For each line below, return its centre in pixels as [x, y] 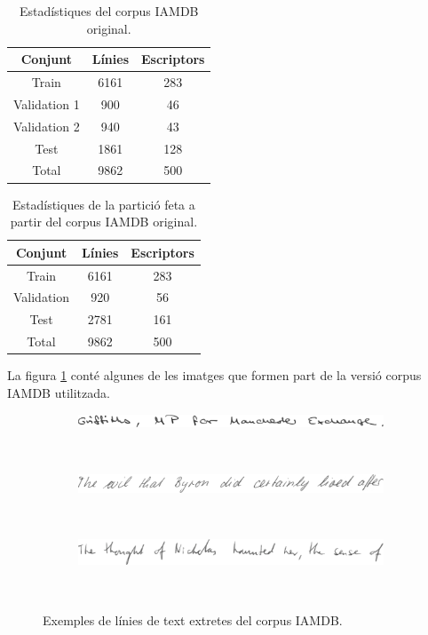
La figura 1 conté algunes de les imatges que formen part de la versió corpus [214, 375]
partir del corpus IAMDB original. [104, 222]
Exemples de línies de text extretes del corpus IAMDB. [193, 619]
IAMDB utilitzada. [59, 392]
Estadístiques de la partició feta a [103, 204]
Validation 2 [47, 126]
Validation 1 [47, 103]
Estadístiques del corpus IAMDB [109, 11]
